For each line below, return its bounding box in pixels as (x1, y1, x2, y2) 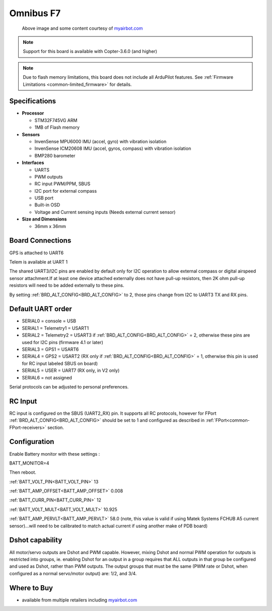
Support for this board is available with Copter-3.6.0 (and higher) (23, 48, 157, 54)
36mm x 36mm (34, 223, 66, 229)
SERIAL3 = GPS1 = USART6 (22, 346, 79, 352)
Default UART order (9, 305, 73, 313)
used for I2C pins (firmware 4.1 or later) (22, 339, 103, 345)
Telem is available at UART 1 (9, 259, 68, 265)
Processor (22, 110, 44, 116)
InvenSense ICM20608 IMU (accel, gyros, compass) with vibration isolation (34, 145, 191, 151)
